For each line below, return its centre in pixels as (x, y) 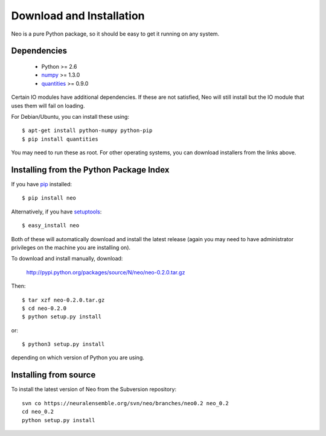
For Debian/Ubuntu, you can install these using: (70, 116)
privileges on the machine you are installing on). (71, 247)
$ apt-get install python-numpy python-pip (87, 131)
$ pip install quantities (60, 139)
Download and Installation (78, 16)
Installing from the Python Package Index (90, 170)
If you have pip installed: (42, 184)
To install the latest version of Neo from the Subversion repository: (94, 390)
